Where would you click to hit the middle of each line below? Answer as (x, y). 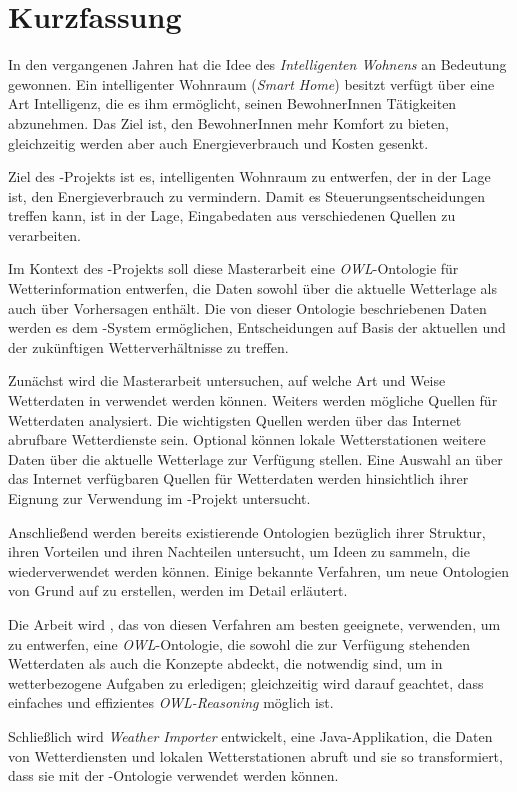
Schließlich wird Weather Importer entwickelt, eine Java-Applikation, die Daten (250, 735)
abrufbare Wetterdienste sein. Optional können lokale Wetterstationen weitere (247, 439)
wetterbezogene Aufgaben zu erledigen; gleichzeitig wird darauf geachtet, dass (246, 682)
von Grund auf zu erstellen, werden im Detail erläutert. (178, 590)
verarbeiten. (44, 234)
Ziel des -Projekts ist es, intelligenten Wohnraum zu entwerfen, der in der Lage (249, 176)
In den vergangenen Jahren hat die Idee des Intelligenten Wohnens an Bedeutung (257, 64)
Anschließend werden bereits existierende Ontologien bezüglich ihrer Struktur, (247, 531)
